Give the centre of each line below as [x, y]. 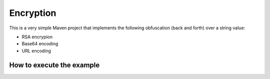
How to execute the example [54, 65]
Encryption [33, 13]
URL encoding [36, 51]
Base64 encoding [40, 44]
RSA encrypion [37, 37]
